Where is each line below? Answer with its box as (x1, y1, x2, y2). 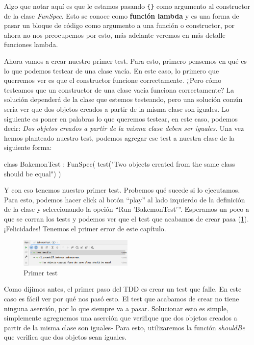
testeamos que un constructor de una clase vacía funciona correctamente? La (4, 84, 234, 95)
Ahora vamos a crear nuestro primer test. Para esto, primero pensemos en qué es (4, 56, 247, 66)
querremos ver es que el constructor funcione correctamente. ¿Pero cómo (4, 75, 222, 85)
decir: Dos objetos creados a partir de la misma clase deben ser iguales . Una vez (4, 123, 244, 133)
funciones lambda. (4, 39, 58, 49)
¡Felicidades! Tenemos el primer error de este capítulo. (4, 223, 166, 233)
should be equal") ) (4, 168, 61, 178)
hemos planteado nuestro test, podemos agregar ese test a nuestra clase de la (4, 132, 235, 143)
